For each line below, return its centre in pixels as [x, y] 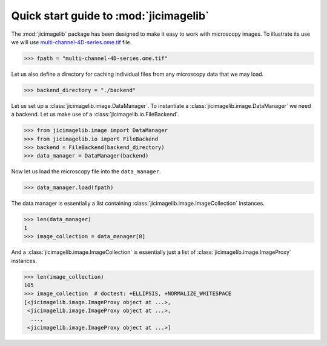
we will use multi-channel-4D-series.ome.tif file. [71, 42]
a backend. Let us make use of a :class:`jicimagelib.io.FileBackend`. [95, 115]
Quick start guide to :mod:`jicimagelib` [110, 16]
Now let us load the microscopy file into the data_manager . [86, 171]
